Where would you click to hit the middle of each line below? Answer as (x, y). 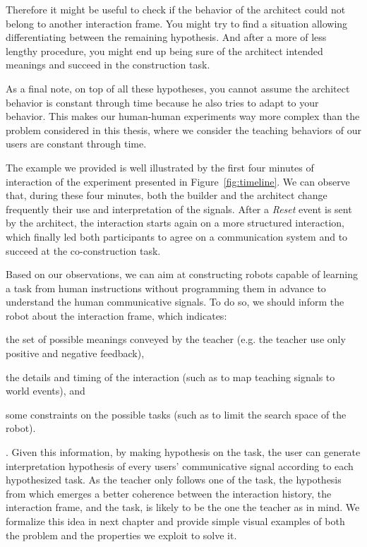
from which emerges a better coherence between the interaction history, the (169, 493)
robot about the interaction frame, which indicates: (116, 315)
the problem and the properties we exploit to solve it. (121, 535)
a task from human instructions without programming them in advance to (166, 288)
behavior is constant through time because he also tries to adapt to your (162, 102)
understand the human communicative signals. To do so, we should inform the (175, 302)
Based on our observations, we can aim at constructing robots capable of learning (182, 274)
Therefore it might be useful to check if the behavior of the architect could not (176, 9)
